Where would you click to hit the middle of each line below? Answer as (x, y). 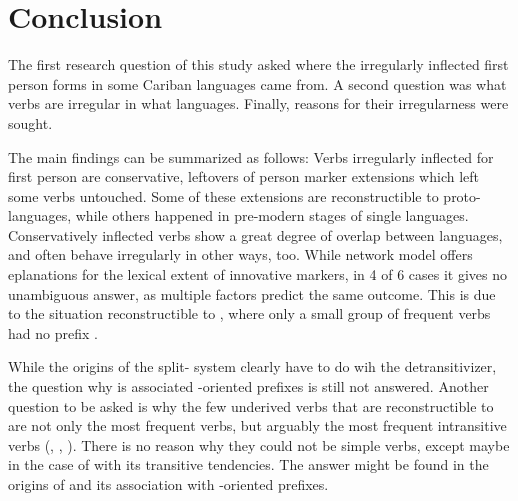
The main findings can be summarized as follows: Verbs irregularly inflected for (251, 156)
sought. (30, 122)
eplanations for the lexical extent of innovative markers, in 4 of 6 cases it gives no (258, 274)
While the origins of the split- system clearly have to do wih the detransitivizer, (252, 366)
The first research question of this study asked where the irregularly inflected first (258, 64)
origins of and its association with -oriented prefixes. (168, 484)
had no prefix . (53, 332)
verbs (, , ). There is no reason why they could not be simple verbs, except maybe (259, 444)
